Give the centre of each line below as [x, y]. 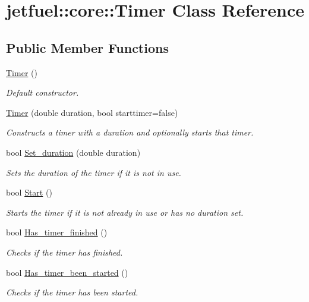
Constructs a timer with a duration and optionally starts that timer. [130, 132]
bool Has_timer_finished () [57, 232]
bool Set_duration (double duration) [73, 152]
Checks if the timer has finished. [64, 252]
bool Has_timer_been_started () [67, 272]
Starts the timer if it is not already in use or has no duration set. [125, 212]
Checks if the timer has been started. [72, 292]
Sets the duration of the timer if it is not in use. [94, 172]
